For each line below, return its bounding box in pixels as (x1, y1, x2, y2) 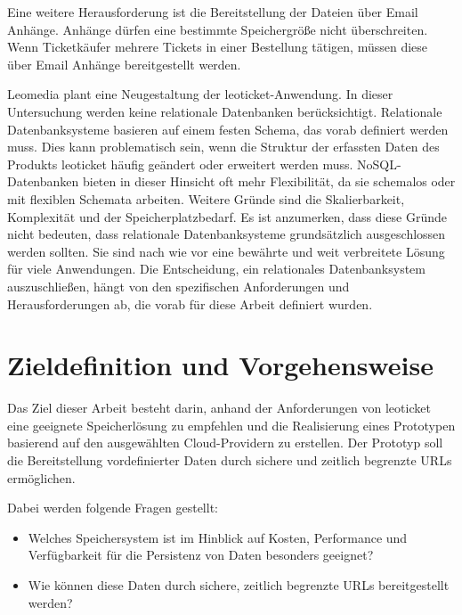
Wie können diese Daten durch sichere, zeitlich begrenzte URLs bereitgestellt (28, 575, 450, 594)
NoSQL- (357, 154, 401, 173)
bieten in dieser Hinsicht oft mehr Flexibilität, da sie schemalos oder (82, 172, 456, 191)
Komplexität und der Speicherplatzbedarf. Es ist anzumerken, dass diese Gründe (7, 207, 448, 225)
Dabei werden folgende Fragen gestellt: (7, 498, 218, 517)
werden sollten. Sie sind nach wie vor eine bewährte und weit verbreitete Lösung (7, 242, 445, 260)
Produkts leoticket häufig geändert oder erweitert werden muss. (7, 154, 353, 173)
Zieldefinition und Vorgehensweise (7, 347, 434, 383)
